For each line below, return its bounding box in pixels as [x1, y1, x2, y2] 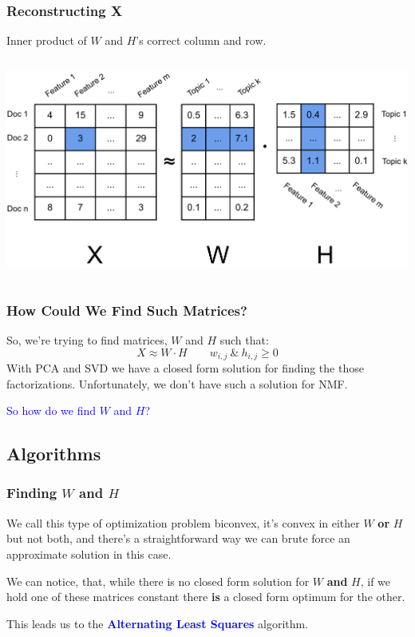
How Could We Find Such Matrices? [6, 300, 247, 320]
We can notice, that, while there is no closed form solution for [6, 572, 310, 589]
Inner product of [6, 32, 87, 49]
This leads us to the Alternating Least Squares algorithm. [6, 615, 309, 631]
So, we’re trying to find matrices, [6, 331, 168, 348]
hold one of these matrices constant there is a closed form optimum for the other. [6, 588, 405, 605]
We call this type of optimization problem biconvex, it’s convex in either [6, 514, 360, 531]
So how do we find [6, 402, 96, 419]
